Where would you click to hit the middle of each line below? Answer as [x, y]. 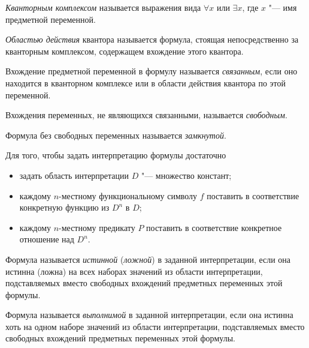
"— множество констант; [186, 175]
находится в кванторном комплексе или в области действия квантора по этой [146, 82]
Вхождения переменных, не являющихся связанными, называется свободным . [146, 115]
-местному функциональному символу [128, 195]
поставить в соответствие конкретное [214, 227]
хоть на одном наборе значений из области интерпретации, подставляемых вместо [155, 326]
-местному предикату [97, 227]
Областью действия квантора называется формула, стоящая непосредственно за [152, 39]
